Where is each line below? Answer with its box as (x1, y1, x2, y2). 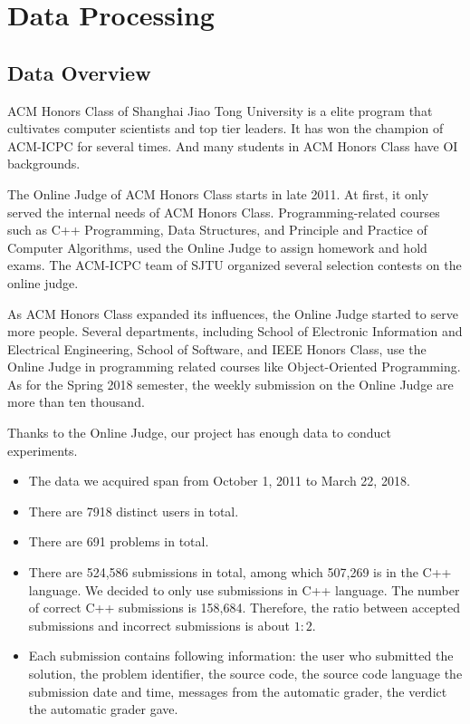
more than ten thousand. (7, 392, 145, 411)
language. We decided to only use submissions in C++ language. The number (28, 580, 460, 599)
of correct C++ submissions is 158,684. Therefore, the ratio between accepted (28, 598, 460, 617)
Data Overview (7, 58, 151, 86)
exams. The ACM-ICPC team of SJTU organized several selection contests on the (7, 256, 462, 275)
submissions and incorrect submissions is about (28, 615, 290, 634)
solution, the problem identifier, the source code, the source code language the (28, 664, 463, 683)
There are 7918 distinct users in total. (28, 501, 239, 520)
